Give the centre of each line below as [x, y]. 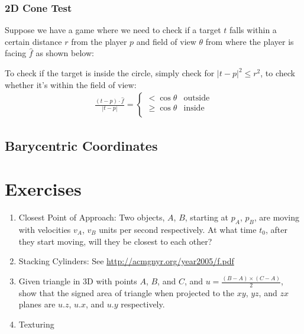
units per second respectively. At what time [178, 229]
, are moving [276, 217]
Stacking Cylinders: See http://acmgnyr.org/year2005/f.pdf [126, 261]
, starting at [207, 217]
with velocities [45, 229]
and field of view [166, 41]
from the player [99, 41]
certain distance [33, 41]
